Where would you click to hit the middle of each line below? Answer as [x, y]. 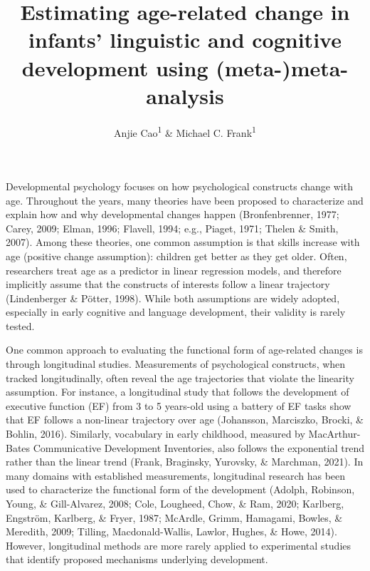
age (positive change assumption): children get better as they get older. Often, [176, 256]
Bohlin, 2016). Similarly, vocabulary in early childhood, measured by [155, 434]
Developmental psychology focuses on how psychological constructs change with [179, 186]
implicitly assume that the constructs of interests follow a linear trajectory [168, 284]
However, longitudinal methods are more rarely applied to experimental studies [179, 545]
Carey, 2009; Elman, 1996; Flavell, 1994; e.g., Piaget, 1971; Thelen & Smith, [172, 228]
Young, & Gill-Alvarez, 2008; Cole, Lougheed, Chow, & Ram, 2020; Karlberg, [175, 503]
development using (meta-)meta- [185, 67]
